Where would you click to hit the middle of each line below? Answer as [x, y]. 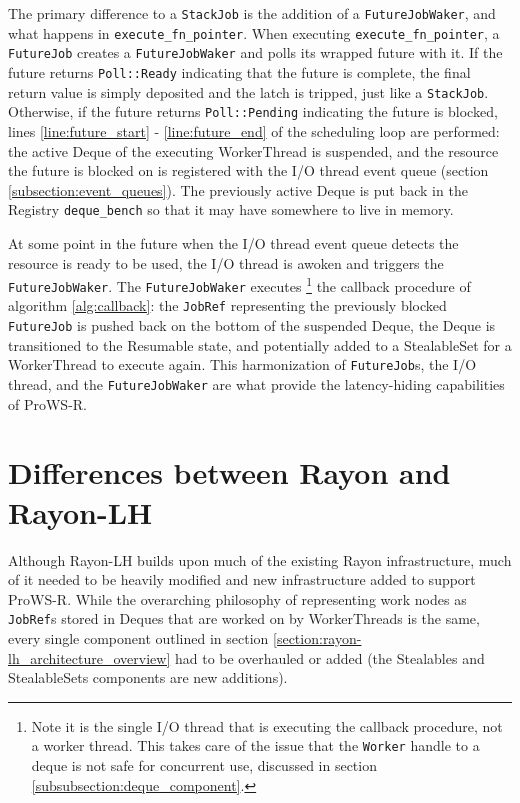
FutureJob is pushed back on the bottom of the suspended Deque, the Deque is [252, 325]
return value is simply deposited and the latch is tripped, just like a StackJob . [248, 91]
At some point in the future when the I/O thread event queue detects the [233, 242]
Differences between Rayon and [229, 472]
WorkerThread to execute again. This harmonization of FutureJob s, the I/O [242, 364]
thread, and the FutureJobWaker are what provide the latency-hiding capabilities [256, 384]
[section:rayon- [317, 638]
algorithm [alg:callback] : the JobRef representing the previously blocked [227, 305]
